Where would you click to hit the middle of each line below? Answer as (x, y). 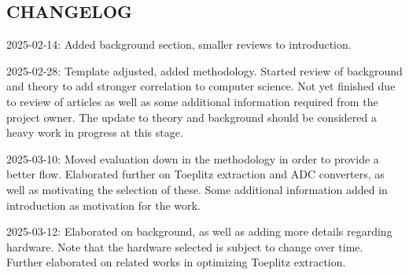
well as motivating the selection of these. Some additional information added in (197, 189)
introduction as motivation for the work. (103, 205)
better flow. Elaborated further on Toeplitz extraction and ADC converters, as (195, 174)
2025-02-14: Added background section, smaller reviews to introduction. (179, 44)
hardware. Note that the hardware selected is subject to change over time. (185, 246)
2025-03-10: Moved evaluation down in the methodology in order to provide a (193, 158)
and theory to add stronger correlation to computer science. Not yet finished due (201, 86)
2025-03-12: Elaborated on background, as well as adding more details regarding (199, 231)
